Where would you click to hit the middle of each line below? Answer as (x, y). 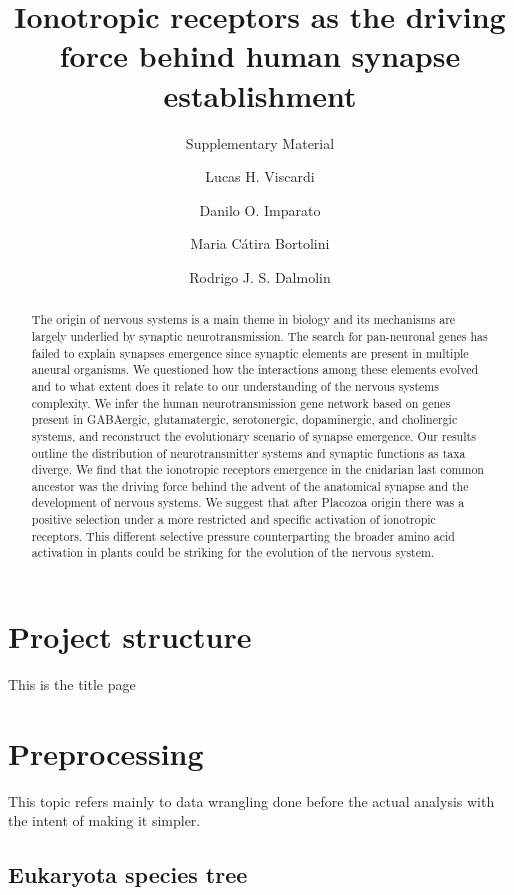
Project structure (130, 636)
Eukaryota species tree (128, 874)
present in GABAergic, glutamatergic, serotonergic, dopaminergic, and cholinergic (244, 419)
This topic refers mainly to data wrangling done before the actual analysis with (251, 800)
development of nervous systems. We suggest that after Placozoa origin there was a (248, 502)
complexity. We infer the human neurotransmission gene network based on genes (241, 402)
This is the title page (72, 684)
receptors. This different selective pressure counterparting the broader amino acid (243, 535)
